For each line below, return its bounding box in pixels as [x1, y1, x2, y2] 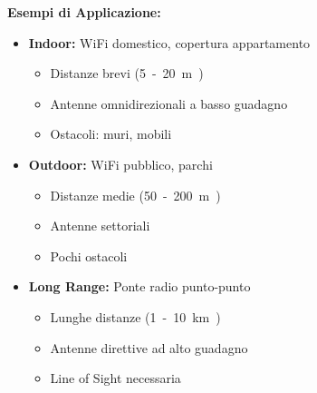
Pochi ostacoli [50, 246, 128, 265]
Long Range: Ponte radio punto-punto [28, 277, 251, 296]
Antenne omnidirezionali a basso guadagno [50, 93, 288, 113]
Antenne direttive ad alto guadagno [50, 338, 248, 357]
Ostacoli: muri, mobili [50, 124, 172, 143]
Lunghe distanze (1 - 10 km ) [50, 307, 221, 326]
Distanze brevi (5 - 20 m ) [50, 64, 204, 83]
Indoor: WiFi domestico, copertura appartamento [28, 33, 311, 52]
